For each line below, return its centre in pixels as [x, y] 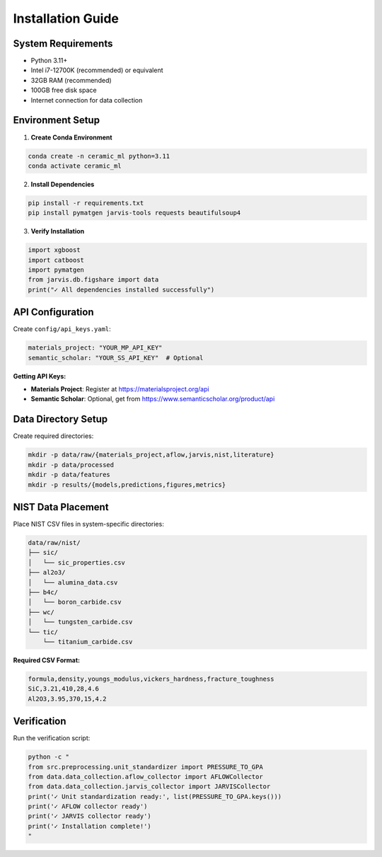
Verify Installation [58, 231]
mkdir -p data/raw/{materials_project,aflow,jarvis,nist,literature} [151, 455]
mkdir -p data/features [69, 475]
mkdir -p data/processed [71, 465]
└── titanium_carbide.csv [88, 642]
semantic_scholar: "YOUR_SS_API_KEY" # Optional [116, 358]
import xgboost [54, 250]
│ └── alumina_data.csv [73, 582]
